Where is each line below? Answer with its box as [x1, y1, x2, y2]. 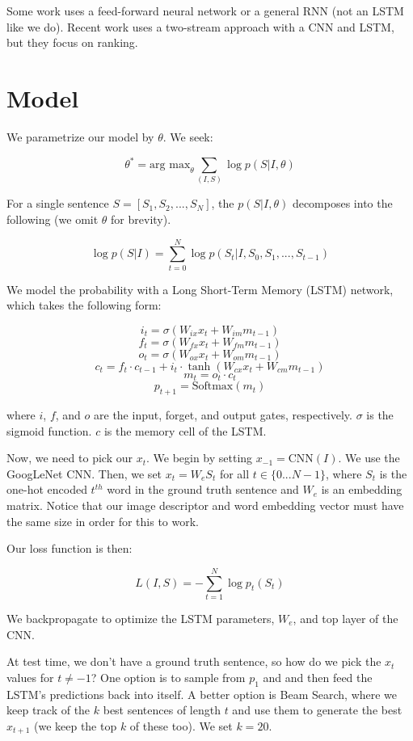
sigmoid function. [6, 422, 92, 439]
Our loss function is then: [6, 540, 133, 557]
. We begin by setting [145, 449, 253, 466]
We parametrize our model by [6, 128, 154, 145]
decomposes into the [292, 195, 393, 212]
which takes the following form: [6, 297, 162, 314]
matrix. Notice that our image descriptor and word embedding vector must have [6, 497, 404, 514]
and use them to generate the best [232, 701, 402, 718]
